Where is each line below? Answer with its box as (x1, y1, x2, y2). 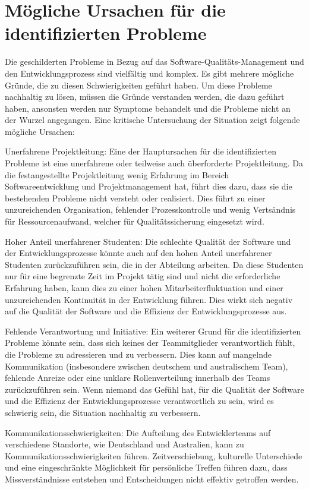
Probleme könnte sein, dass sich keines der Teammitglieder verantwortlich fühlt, (5, 336, 295, 349)
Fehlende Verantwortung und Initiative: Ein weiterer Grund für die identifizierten (5, 324, 301, 337)
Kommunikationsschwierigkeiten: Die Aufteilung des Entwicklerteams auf (5, 426, 271, 438)
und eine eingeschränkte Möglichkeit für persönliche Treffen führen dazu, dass (5, 461, 288, 474)
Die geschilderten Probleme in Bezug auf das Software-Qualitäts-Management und (5, 55, 304, 68)
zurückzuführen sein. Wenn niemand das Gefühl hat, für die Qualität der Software (5, 383, 304, 395)
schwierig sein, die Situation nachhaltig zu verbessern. (5, 406, 201, 418)
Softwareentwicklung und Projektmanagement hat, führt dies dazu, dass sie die (5, 180, 292, 193)
